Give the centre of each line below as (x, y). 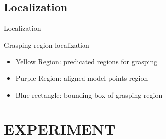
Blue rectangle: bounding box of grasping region (89, 95)
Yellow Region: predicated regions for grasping (86, 61)
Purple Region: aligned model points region (82, 78)
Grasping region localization (47, 44)
